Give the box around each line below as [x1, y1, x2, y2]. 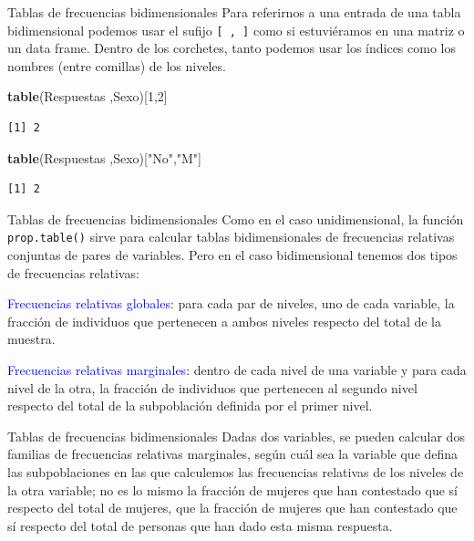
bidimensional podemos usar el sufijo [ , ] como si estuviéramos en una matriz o [7, 20, 465, 39]
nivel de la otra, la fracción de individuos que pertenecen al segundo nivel [7, 378, 417, 397]
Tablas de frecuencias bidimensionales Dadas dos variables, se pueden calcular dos [7, 426, 465, 445]
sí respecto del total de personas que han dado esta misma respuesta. [7, 515, 393, 535]
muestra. [7, 329, 56, 349]
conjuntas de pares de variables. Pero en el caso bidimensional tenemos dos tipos [7, 245, 458, 265]
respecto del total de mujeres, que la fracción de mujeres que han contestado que [7, 498, 458, 517]
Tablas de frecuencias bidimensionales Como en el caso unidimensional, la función [7, 209, 464, 228]
